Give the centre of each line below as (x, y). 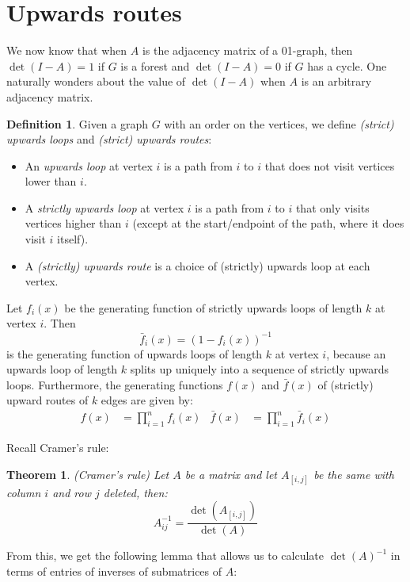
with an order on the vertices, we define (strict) (279, 123)
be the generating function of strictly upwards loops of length (213, 307)
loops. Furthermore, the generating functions (115, 384)
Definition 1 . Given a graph (78, 123)
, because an (356, 353)
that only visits (332, 207)
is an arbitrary (336, 81)
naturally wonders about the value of (96, 81)
